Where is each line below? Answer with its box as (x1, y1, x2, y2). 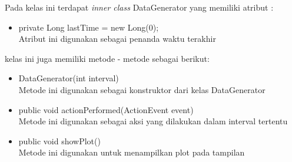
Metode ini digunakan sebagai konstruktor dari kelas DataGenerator (18, 83, 266, 95)
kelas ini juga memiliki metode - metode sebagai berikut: (5, 52, 210, 64)
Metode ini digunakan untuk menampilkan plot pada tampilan (18, 146, 245, 158)
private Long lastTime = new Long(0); (18, 21, 159, 33)
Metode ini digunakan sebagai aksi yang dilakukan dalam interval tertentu (18, 115, 288, 127)
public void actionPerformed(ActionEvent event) (18, 103, 194, 115)
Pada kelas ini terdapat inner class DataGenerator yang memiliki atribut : (5, 1, 274, 13)
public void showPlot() (18, 134, 101, 147)
